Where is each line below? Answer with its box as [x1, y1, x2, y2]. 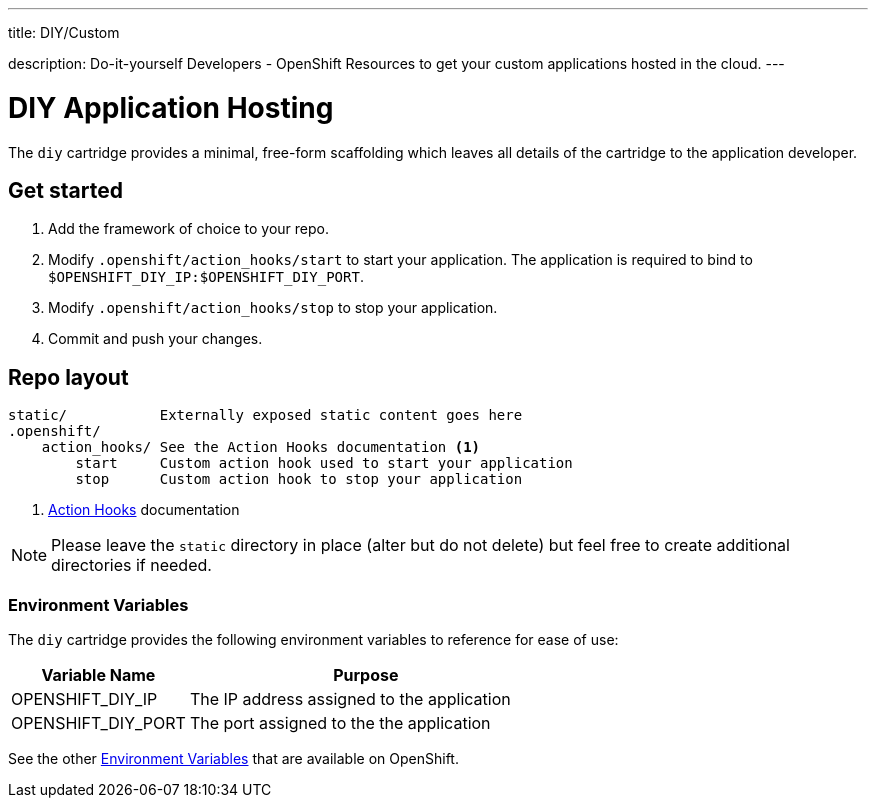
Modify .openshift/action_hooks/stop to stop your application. [48, 299, 498, 317]
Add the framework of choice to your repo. [48, 220, 330, 238]
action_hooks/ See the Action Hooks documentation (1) [41, 439, 481, 456]
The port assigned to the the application [189, 712, 491, 733]
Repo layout [8, 364, 129, 390]
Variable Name [41, 664, 156, 685]
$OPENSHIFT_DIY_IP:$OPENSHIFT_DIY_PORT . [48, 268, 364, 286]
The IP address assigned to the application [189, 688, 511, 709]
